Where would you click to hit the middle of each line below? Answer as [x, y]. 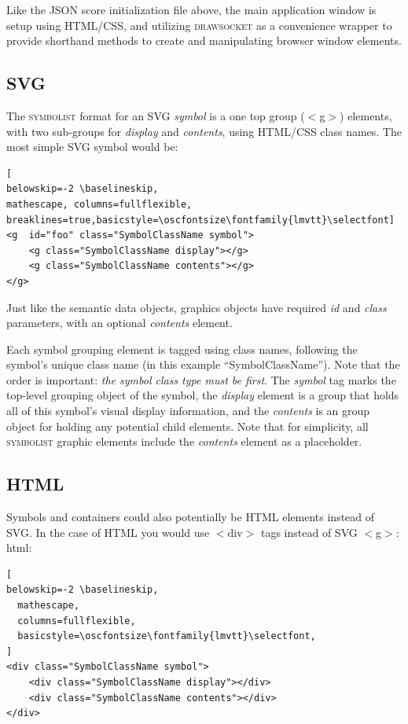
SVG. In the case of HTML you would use [108, 532]
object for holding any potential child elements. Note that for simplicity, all [187, 426]
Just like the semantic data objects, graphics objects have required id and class [197, 307]
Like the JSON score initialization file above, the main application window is [191, 9]
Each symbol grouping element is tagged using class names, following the [182, 349]
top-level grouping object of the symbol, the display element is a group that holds [203, 395]
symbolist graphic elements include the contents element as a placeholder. [184, 441]
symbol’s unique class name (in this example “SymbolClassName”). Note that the [203, 364]
